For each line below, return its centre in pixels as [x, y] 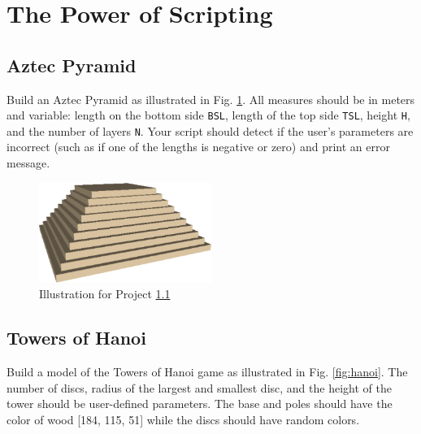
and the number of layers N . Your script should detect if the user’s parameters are [210, 130]
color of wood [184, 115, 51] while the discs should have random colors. [183, 419]
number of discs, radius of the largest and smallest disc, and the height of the [199, 387]
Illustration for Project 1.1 [105, 294]
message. [28, 163]
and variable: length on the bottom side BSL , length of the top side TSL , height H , [208, 115]
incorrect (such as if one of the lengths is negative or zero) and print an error [198, 147]
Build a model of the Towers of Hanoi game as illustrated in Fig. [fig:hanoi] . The [207, 371]
